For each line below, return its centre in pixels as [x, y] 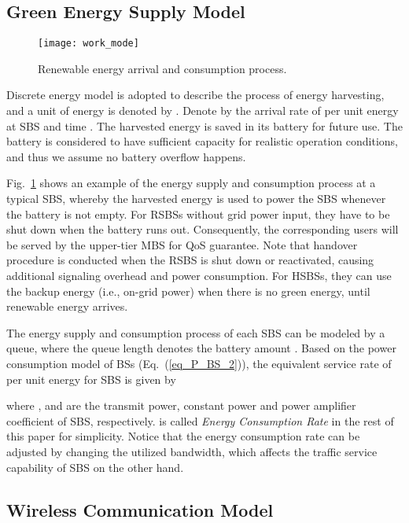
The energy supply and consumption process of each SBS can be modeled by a [196, 332]
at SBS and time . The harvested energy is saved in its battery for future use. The [204, 125]
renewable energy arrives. [67, 306]
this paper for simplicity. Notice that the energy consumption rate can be [183, 436]
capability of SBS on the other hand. [95, 467]
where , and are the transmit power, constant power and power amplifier [181, 405]
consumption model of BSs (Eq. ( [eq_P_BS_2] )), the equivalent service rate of [199, 363]
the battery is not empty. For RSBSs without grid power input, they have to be [198, 214]
